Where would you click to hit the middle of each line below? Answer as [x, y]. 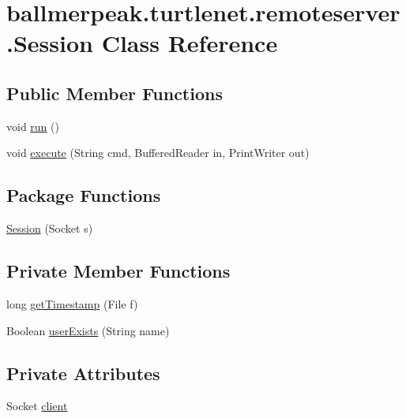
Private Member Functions [118, 271]
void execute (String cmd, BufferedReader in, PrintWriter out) [158, 153]
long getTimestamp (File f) [72, 303]
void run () [33, 126]
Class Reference [190, 43]
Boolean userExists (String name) [88, 330]
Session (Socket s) [50, 228]
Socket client [37, 406]
